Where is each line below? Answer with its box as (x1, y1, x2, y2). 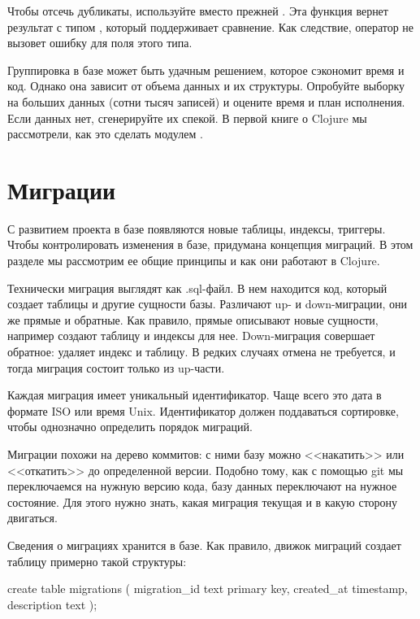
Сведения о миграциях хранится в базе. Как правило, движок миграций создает (7, 536, 401, 553)
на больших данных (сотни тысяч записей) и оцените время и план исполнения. (7, 93, 405, 110)
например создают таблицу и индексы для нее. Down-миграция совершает (7, 327, 375, 344)
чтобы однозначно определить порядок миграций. (7, 418, 253, 435)
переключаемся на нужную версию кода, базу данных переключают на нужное (7, 477, 397, 495)
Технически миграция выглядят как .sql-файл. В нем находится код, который (7, 279, 388, 296)
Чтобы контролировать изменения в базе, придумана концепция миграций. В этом (7, 236, 414, 253)
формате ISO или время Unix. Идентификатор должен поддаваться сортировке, (7, 402, 399, 419)
